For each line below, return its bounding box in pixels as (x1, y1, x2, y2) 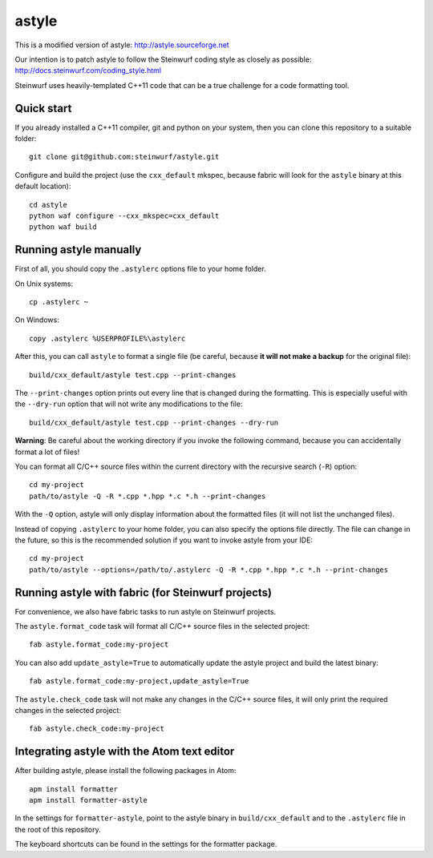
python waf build (29, 223, 97, 232)
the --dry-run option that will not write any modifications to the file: (14, 399, 243, 409)
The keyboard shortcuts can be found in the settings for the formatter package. (14, 840, 277, 849)
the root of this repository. (14, 824, 101, 834)
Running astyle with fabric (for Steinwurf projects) (14, 586, 273, 599)
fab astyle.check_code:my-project (29, 724, 164, 733)
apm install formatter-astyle (29, 796, 148, 805)
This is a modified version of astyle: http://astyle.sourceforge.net (14, 40, 229, 50)
